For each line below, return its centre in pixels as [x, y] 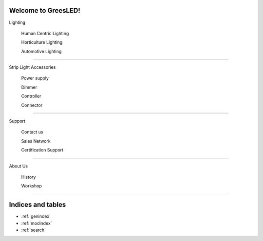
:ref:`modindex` [37, 223]
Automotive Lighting [41, 51]
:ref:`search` [34, 230]
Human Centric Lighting [45, 33]
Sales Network [36, 141]
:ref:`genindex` [36, 216]
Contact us [32, 132]
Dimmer [29, 87]
